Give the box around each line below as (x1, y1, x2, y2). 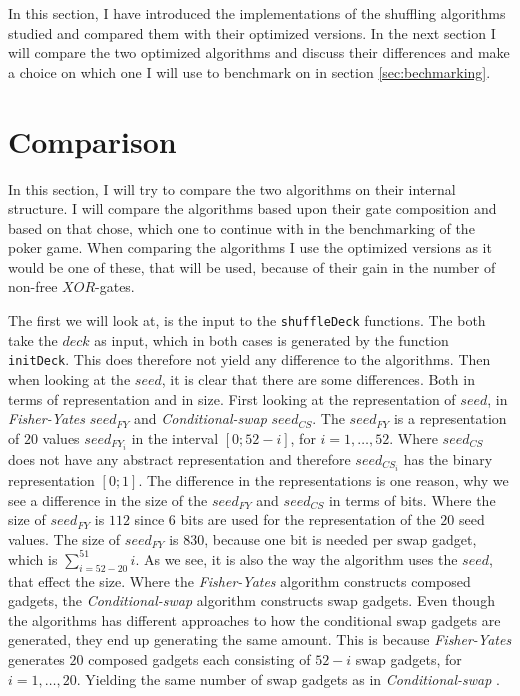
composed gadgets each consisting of (88, 648, 311, 669)
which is (8, 548, 58, 569)
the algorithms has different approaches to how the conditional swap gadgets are (8, 609, 501, 630)
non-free (8, 276, 58, 297)
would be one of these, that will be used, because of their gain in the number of (8, 256, 496, 277)
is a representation (393, 408, 507, 429)
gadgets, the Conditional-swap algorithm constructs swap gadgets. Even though (8, 590, 495, 611)
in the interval (131, 427, 219, 448)
